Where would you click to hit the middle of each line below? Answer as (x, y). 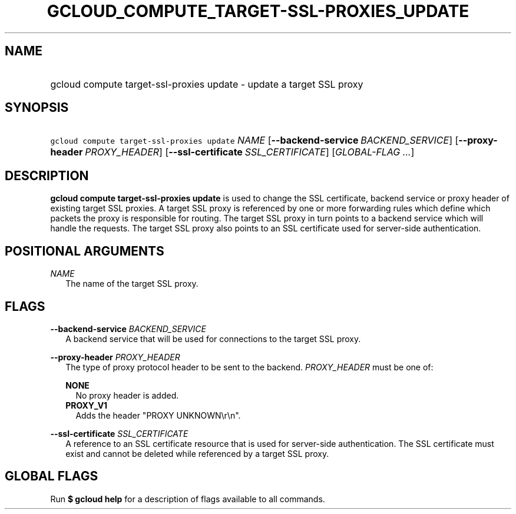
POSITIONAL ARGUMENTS (85, 251)
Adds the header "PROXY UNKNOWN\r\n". (158, 415)
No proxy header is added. (127, 395)
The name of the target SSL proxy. (132, 284)
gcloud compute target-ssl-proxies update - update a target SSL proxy (207, 84)
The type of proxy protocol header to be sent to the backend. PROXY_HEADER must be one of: (249, 367)
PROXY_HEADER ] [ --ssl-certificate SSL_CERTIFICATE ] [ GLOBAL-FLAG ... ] (250, 152)
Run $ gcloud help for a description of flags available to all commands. (188, 499)
